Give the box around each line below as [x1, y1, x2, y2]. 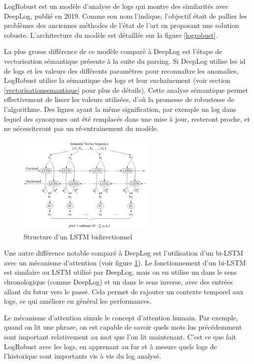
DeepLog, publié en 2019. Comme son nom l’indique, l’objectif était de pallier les [4, 10, 247, 21]
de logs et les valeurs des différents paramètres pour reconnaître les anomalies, [4, 65, 239, 76]
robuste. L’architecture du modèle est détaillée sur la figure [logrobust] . [4, 29, 218, 40]
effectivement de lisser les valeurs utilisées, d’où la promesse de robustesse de [4, 94, 234, 104]
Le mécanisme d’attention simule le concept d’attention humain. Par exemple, [4, 312, 238, 322]
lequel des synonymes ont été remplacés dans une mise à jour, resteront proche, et [4, 113, 250, 124]
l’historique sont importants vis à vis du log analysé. [4, 351, 161, 361]
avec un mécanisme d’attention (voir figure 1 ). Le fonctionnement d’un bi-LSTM [4, 257, 246, 267]
